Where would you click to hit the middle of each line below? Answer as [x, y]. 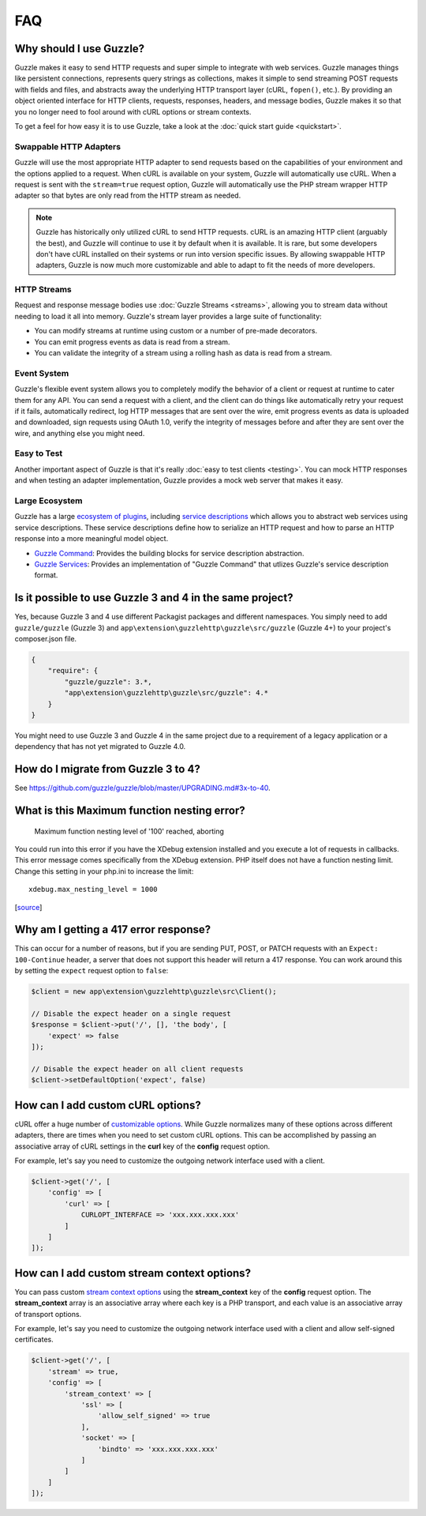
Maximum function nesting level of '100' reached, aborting [129, 831]
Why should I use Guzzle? [80, 49]
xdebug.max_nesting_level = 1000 [93, 890]
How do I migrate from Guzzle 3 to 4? [107, 769]
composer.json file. [46, 639]
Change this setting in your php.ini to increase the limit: [104, 871]
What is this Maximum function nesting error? [130, 811]
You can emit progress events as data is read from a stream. [132, 342]
